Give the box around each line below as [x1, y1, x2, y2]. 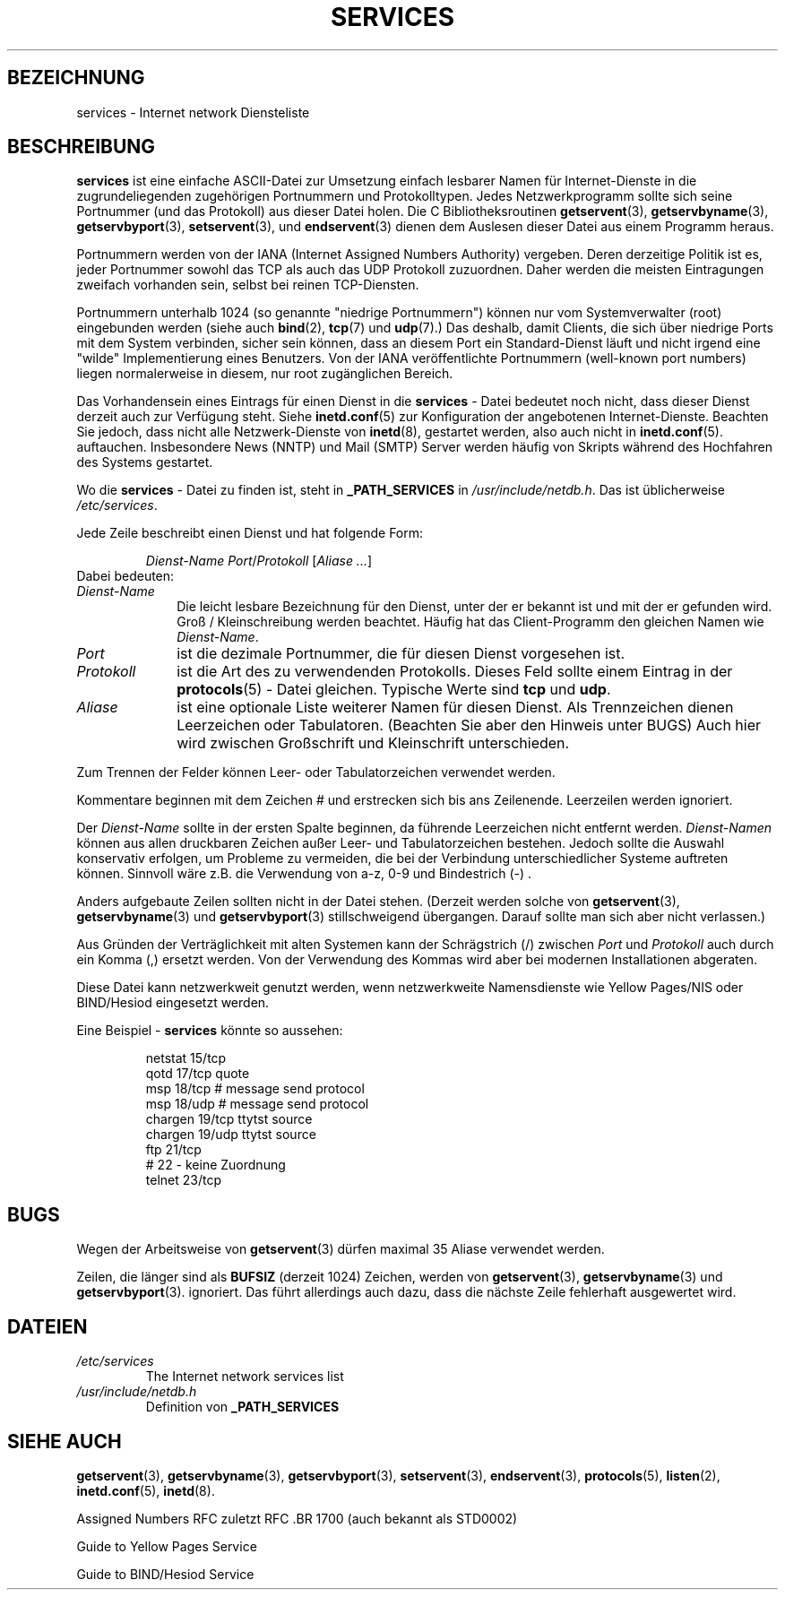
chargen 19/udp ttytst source [145, 1127, 316, 1143]
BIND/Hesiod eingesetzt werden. [76, 995, 270, 1011]
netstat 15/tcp [145, 1050, 227, 1066]
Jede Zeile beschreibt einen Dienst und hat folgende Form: [76, 525, 424, 541]
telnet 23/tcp [145, 1172, 221, 1188]
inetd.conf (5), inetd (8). [76, 1482, 215, 1498]
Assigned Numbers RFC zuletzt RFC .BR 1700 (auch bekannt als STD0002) [76, 1510, 518, 1526]
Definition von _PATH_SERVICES [145, 1399, 340, 1415]
